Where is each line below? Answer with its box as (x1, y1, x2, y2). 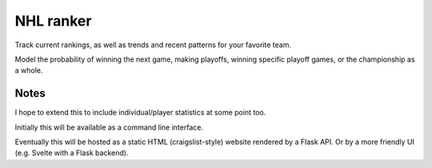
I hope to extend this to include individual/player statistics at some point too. (14, 108, 266, 118)
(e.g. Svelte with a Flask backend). (14, 148, 129, 158)
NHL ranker (14, 12, 92, 30)
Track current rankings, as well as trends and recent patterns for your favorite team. (14, 40, 292, 50)
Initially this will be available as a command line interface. (14, 122, 204, 132)
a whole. (14, 66, 43, 75)
